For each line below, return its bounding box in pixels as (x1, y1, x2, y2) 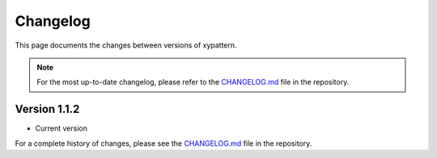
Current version (35, 123, 88, 133)
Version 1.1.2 (15, 102, 80, 116)
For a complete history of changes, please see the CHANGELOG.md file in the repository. (15, 138, 312, 148)
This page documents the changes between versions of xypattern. (15, 40, 238, 50)
